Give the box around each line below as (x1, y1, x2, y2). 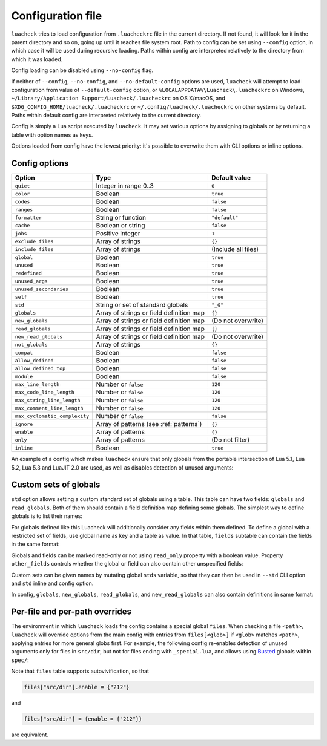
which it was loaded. (11, 55, 63, 63)
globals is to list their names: (11, 512, 83, 520)
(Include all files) (211, 245, 259, 254)
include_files (15, 246, 54, 252)
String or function (96, 214, 147, 222)
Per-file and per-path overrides (11, 607, 131, 617)
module (15, 373, 33, 379)
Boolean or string (96, 221, 145, 230)
